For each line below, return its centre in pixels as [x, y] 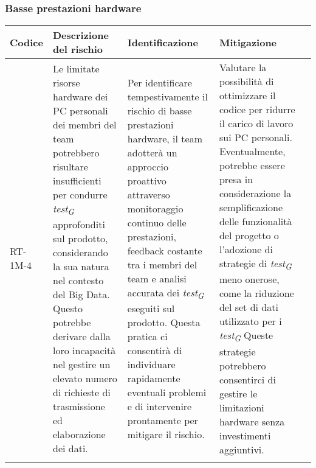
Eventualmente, [252, 152]
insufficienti [77, 180]
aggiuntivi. [242, 449]
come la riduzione [256, 293]
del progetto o [249, 236]
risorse [67, 82]
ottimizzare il [247, 96]
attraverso [149, 194]
